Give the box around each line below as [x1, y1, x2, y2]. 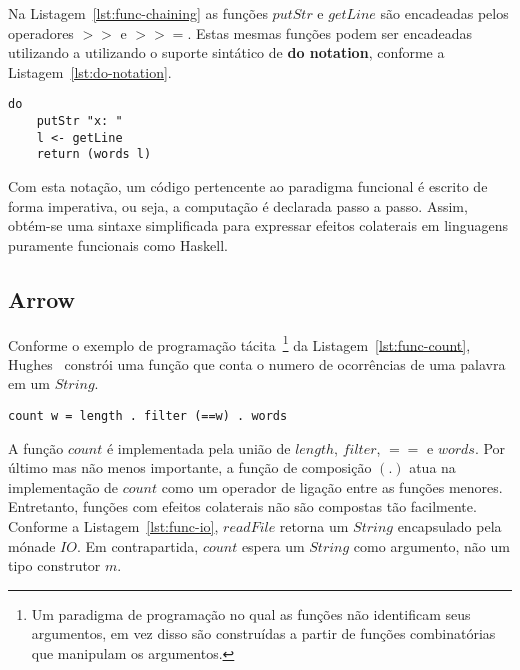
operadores [8, 22, 74, 43]
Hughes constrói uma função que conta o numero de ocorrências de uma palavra [8, 353, 506, 374]
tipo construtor [8, 555, 101, 576]
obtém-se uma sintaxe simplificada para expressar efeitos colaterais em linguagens [8, 215, 509, 236]
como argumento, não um [353, 535, 510, 556]
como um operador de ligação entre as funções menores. [161, 476, 503, 497]
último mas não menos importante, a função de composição [8, 457, 372, 478]
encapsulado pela [397, 516, 502, 537]
